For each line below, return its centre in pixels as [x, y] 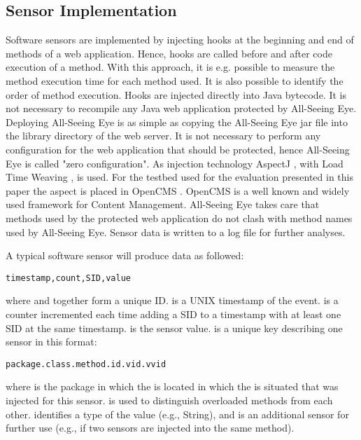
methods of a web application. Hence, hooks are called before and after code [169, 53]
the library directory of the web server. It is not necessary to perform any [163, 136]
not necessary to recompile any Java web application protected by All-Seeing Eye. [181, 108]
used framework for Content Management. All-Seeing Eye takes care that [163, 204]
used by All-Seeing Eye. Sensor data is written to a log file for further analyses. [176, 232]
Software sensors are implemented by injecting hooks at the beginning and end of [180, 40]
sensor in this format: [51, 342]
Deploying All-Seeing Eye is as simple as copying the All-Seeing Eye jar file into [177, 122]
